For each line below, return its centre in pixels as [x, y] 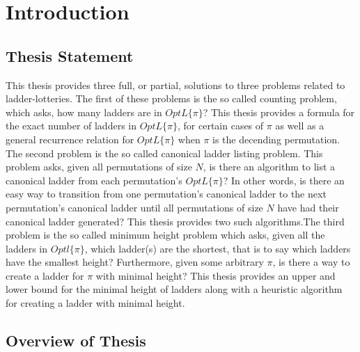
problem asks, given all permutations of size [99, 167]
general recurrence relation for [70, 139]
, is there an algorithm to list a [269, 167]
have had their [308, 207]
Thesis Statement [70, 55]
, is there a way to [311, 262]
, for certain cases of [220, 126]
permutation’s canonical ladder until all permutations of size [134, 207]
